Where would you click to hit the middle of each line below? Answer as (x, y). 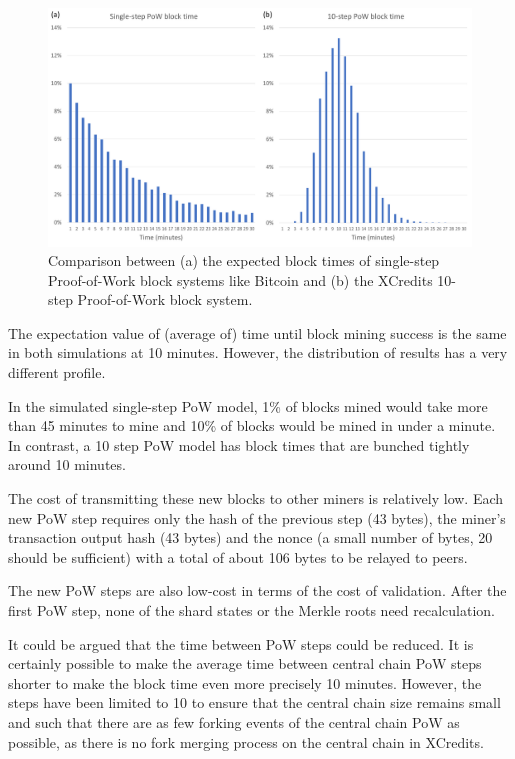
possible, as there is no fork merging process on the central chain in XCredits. (246, 741)
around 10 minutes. (67, 464)
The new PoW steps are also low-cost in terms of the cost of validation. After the (257, 590)
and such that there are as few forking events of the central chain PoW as (234, 721)
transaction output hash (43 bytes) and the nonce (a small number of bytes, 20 (250, 537)
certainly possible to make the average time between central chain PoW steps (245, 663)
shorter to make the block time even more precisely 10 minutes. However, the (245, 682)
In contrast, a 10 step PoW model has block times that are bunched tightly (239, 444)
